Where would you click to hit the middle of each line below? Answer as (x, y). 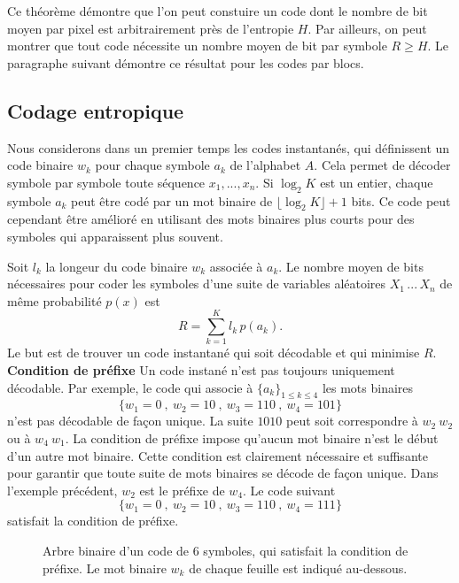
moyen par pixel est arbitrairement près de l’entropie (151, 28)
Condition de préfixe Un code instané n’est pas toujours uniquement (201, 370)
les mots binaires (368, 387)
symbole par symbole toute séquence (106, 182)
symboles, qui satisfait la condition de (306, 550)
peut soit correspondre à (352, 421)
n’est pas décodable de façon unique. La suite (130, 421)
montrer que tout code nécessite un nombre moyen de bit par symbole (197, 46)
